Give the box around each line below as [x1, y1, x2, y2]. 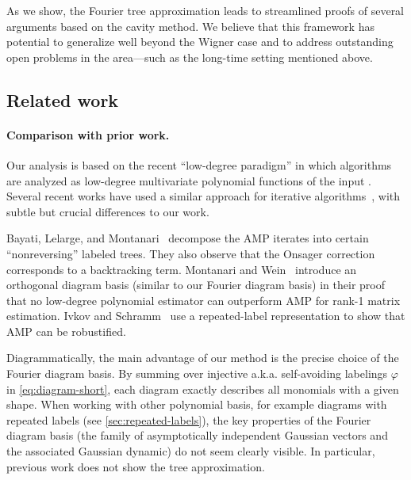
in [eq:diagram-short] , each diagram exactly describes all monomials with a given [6, 380, 399, 397]
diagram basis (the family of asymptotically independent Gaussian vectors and [6, 427, 388, 444]
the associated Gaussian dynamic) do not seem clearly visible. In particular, [6, 443, 375, 459]
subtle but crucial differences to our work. [6, 203, 209, 219]
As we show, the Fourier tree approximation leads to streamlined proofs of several [6, 2, 405, 18]
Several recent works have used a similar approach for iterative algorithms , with [6, 188, 401, 204]
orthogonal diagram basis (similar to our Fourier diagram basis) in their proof [6, 276, 385, 293]
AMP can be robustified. [6, 322, 126, 339]
